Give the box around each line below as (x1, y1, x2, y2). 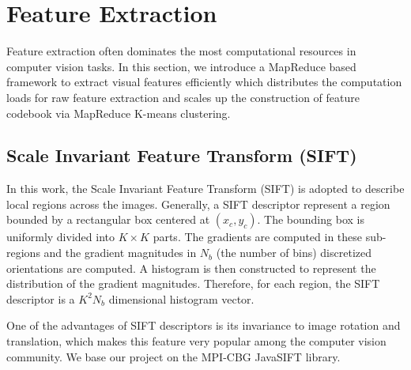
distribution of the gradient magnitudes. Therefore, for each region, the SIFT (6, 275, 380, 292)
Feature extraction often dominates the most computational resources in (6, 43, 356, 59)
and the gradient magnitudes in (43, 244, 197, 261)
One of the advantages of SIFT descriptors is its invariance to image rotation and (6, 317, 401, 334)
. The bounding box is (257, 211, 364, 228)
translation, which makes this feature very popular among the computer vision (6, 333, 386, 349)
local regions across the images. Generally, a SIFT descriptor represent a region (6, 195, 390, 212)
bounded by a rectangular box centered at (6, 211, 210, 228)
